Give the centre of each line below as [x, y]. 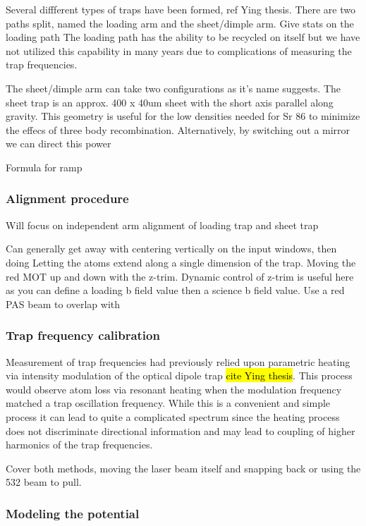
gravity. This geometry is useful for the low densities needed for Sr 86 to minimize [183, 116]
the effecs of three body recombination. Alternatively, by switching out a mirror [178, 129]
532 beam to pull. [44, 482]
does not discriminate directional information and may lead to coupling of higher [181, 430]
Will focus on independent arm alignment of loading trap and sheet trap [162, 225]
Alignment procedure [67, 198]
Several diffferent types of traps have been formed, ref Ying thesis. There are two [181, 9]
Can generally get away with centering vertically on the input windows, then [171, 249]
